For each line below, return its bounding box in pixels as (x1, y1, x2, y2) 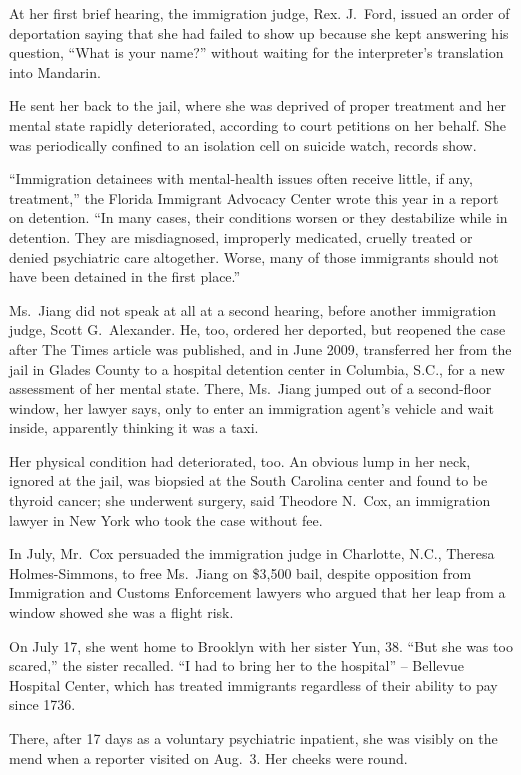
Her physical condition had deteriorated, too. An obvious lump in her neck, (9, 450, 471, 471)
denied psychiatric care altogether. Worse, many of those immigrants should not (9, 246, 499, 267)
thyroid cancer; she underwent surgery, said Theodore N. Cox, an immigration (9, 490, 491, 511)
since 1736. (9, 694, 76, 715)
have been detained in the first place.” (9, 266, 241, 287)
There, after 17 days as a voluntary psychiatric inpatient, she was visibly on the (9, 728, 498, 748)
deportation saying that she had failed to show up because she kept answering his (9, 22, 509, 43)
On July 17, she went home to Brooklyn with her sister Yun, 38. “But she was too (9, 635, 513, 656)
